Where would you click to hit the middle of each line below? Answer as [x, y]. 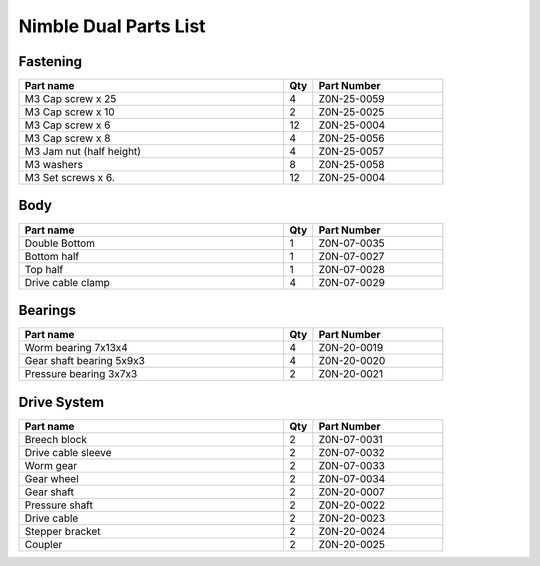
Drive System [61, 401]
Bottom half [52, 256]
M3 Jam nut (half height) [83, 152]
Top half [44, 269]
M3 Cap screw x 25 [70, 99]
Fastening [50, 61]
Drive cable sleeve [68, 452]
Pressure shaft [59, 505]
